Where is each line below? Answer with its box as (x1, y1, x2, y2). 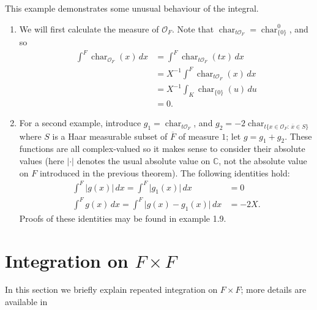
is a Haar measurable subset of (52, 129, 168, 142)
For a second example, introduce (19, 116, 141, 129)
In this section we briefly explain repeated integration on (5, 283, 218, 296)
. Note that (172, 22, 214, 35)
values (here (19, 154, 64, 167)
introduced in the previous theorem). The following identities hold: (39, 166, 290, 179)
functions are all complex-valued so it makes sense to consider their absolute (19, 142, 305, 155)
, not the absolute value (218, 154, 307, 167)
